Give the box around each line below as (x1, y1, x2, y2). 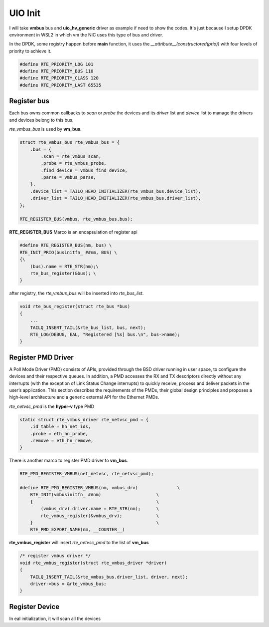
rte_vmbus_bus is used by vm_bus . (9, 126, 82, 132)
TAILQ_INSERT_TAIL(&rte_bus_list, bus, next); (30, 324, 146, 330)
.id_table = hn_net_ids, (30, 424, 91, 429)
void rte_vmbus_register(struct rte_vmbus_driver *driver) (19, 560, 167, 566)
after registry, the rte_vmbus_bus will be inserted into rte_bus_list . (9, 290, 144, 297)
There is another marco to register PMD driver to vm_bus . (9, 457, 129, 464)
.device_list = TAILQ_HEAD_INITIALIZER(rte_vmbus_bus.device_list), (30, 188, 201, 194)
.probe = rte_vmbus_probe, (40, 160, 107, 166)
